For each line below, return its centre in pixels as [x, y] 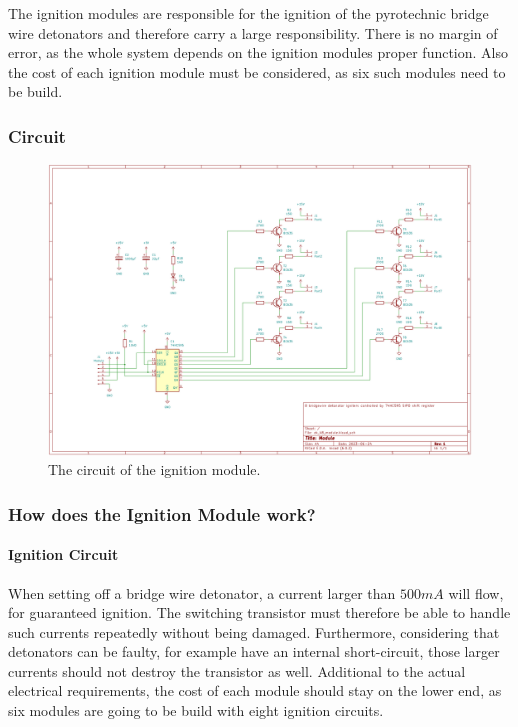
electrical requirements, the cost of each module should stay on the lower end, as [255, 690]
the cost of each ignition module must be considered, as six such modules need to [257, 71]
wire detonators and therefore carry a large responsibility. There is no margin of [253, 32]
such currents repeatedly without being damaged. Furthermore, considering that [254, 631]
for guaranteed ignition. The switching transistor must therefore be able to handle [259, 612]
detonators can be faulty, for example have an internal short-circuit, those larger [254, 651]
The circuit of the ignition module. [154, 469]
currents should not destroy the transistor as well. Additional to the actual [237, 670]
